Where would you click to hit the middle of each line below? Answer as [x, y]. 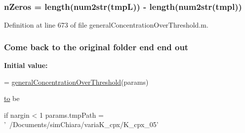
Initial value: [26, 65]
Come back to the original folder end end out [96, 47]
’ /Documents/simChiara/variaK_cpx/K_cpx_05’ [81, 124]
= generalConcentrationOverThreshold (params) [76, 82]
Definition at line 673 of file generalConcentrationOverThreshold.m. [106, 25]
